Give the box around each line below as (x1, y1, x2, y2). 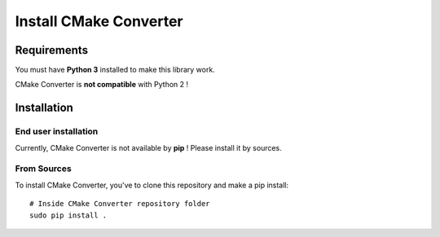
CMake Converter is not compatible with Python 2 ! (15, 80, 189, 90)
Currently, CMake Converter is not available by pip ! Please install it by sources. (15, 143, 283, 152)
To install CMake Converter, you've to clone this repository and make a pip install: (15, 180, 289, 190)
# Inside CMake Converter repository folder (29, 200, 211, 208)
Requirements (15, 43, 89, 57)
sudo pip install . (29, 210, 108, 220)
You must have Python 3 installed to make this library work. (15, 65, 215, 75)
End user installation (15, 126, 99, 138)
